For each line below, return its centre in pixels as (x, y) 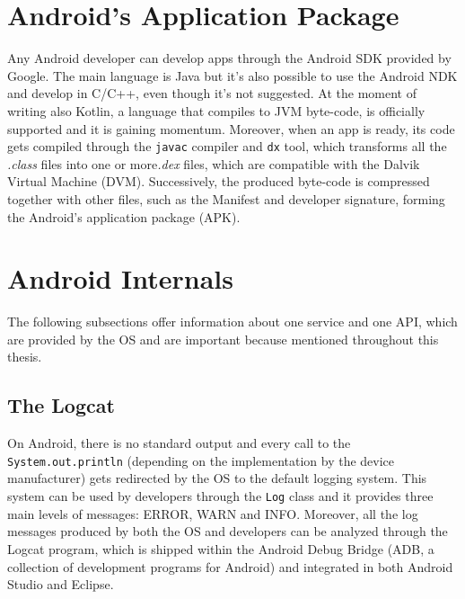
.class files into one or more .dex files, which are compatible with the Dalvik (214, 163)
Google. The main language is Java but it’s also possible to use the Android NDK (232, 75)
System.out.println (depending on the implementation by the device (201, 460)
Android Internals (120, 278)
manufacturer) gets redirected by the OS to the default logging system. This (217, 478)
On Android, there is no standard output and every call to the (179, 443)
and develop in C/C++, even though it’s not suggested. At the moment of (212, 93)
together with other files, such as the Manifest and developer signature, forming (226, 198)
